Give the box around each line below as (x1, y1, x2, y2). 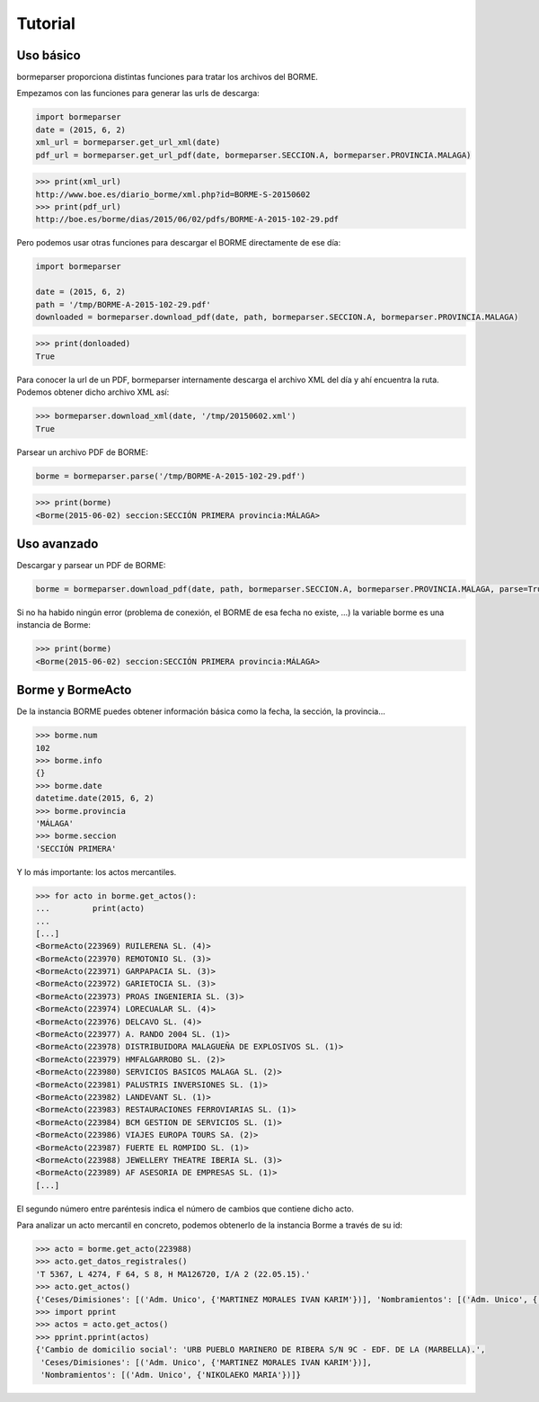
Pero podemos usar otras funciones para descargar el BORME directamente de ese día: (16, 237, 341, 248)
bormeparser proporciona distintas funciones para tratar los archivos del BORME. (16, 72, 319, 83)
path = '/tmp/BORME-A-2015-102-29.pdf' (35, 299, 211, 309)
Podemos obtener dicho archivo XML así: (16, 387, 170, 397)
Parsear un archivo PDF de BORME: (16, 446, 148, 458)
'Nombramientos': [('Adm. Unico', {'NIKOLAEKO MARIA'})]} (40, 1370, 301, 1380)
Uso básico (16, 48, 81, 63)
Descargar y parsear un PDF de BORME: (16, 560, 166, 571)
